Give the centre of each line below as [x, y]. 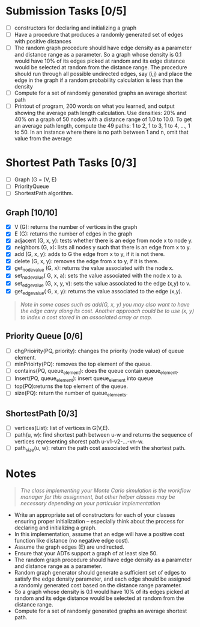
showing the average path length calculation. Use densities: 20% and [100, 113]
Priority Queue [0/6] [44, 336]
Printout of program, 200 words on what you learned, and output [94, 106]
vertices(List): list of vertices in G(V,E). [62, 428]
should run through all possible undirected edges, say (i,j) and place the [103, 74]
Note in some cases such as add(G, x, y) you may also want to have [105, 304]
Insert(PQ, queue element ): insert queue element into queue [84, 379]
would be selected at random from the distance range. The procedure [101, 67]
